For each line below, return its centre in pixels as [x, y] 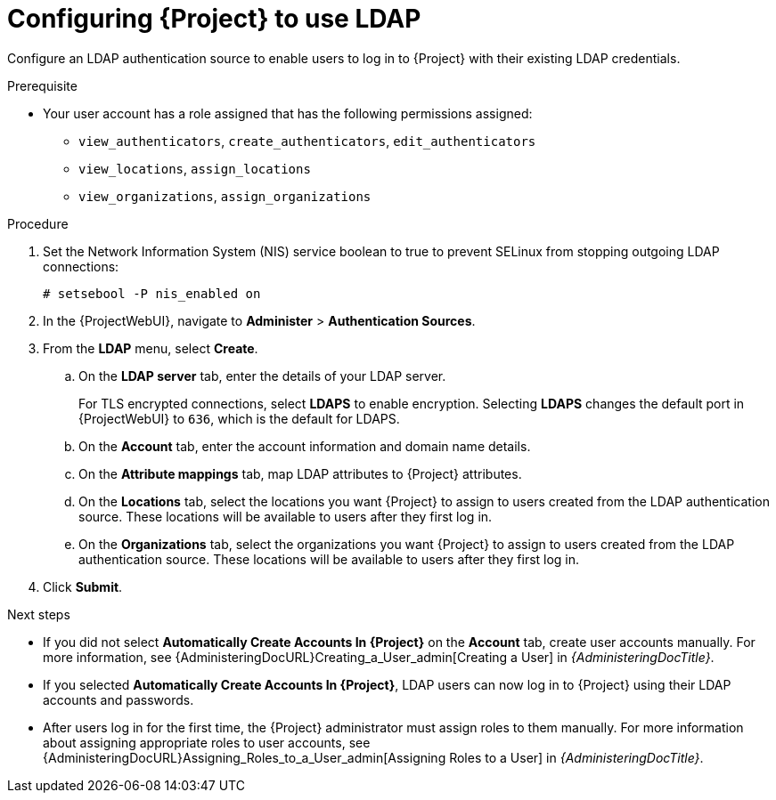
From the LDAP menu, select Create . [151, 348]
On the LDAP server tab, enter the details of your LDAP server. [262, 376]
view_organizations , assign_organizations [225, 196]
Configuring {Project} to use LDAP [214, 19]
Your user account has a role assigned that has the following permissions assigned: [288, 113]
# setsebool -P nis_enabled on [152, 293]
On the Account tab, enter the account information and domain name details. [305, 446]
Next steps [39, 614]
